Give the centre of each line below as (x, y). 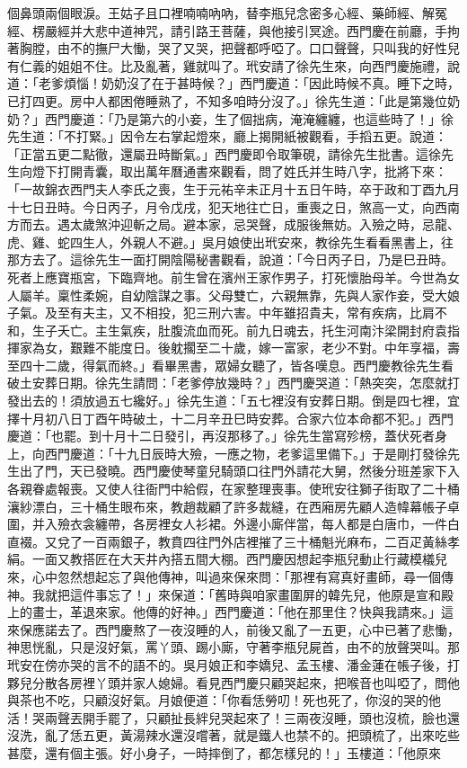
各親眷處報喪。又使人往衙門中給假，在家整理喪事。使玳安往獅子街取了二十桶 (233, 489)
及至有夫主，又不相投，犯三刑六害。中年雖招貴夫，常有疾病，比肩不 (246, 313)
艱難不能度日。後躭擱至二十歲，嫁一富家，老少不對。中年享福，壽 (264, 348)
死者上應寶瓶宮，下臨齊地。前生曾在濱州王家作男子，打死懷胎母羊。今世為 (227, 277)
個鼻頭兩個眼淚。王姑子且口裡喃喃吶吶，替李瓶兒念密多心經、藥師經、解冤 (227, 13)
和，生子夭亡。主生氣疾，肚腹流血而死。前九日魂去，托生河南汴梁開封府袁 (227, 330)
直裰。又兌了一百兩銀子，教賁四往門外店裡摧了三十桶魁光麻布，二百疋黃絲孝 (233, 541)
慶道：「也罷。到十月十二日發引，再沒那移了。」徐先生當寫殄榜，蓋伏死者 (221, 436)
